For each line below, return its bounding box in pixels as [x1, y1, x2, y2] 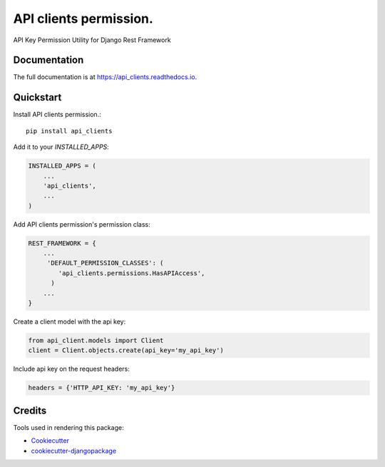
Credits [13, 404, 47, 416]
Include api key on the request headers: [13, 364, 130, 374]
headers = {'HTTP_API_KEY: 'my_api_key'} [28, 384, 175, 392]
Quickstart [13, 91, 62, 103]
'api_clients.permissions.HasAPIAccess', [58, 269, 205, 277]
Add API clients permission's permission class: [13, 220, 150, 228]
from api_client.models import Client [28, 336, 164, 344]
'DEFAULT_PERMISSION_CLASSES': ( [46, 259, 164, 267]
